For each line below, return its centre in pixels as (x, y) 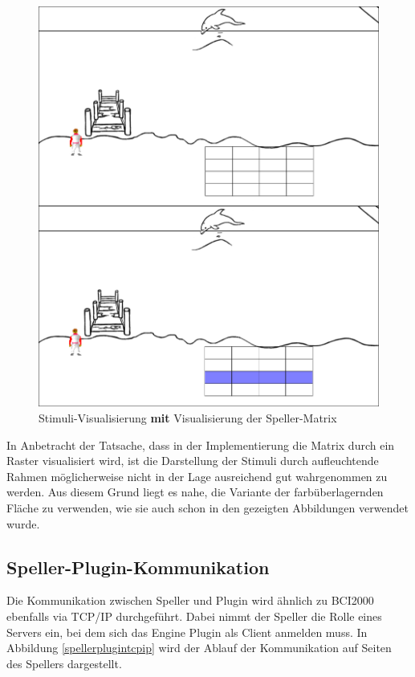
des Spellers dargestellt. (64, 663)
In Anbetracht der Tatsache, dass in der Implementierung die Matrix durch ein (201, 445)
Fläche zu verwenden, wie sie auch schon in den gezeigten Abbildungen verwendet (207, 508)
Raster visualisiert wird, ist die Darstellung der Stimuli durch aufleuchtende (193, 461)
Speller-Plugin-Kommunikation (138, 567)
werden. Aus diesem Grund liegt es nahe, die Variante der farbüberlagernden (195, 492)
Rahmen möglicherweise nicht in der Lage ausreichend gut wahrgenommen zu (197, 476)
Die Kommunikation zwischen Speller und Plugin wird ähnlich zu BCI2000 (190, 600)
